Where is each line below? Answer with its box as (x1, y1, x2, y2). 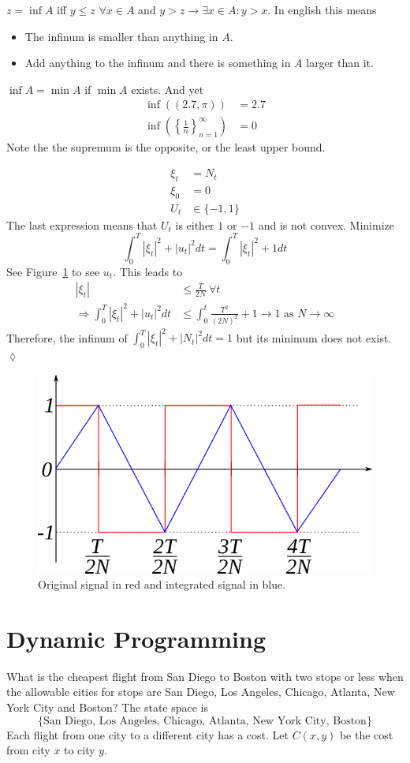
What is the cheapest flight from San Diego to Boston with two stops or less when (6, 668, 404, 684)
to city (63, 742, 95, 758)
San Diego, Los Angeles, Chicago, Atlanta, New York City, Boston (43, 715, 367, 727)
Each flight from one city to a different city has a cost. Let (6, 726, 289, 742)
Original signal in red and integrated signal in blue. (38, 576, 286, 593)
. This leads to (113, 263, 183, 279)
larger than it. (306, 54, 374, 71)
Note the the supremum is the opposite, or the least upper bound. (6, 139, 326, 155)
